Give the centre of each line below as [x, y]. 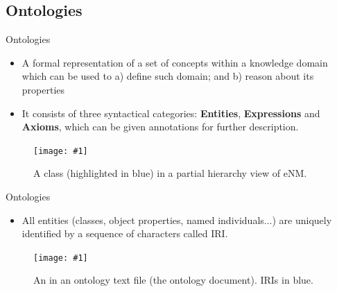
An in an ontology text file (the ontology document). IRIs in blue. [173, 280]
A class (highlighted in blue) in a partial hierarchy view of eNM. [170, 173]
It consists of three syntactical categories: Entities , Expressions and [171, 113]
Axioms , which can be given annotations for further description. [160, 127]
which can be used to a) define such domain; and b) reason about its [168, 76]
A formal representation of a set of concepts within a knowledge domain [175, 62]
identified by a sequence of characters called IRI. [125, 233]
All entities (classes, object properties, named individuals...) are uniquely [177, 220]
